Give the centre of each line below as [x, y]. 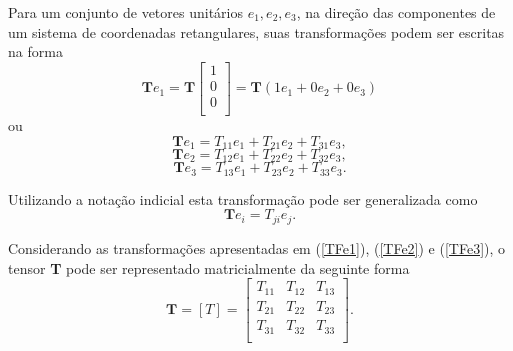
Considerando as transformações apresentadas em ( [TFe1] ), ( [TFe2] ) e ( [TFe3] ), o [257, 247]
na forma [35, 51]
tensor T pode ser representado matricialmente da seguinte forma [209, 267]
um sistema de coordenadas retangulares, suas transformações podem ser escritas [256, 31]
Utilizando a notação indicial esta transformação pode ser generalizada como [243, 198]
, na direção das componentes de [396, 12]
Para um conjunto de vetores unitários [125, 12]
